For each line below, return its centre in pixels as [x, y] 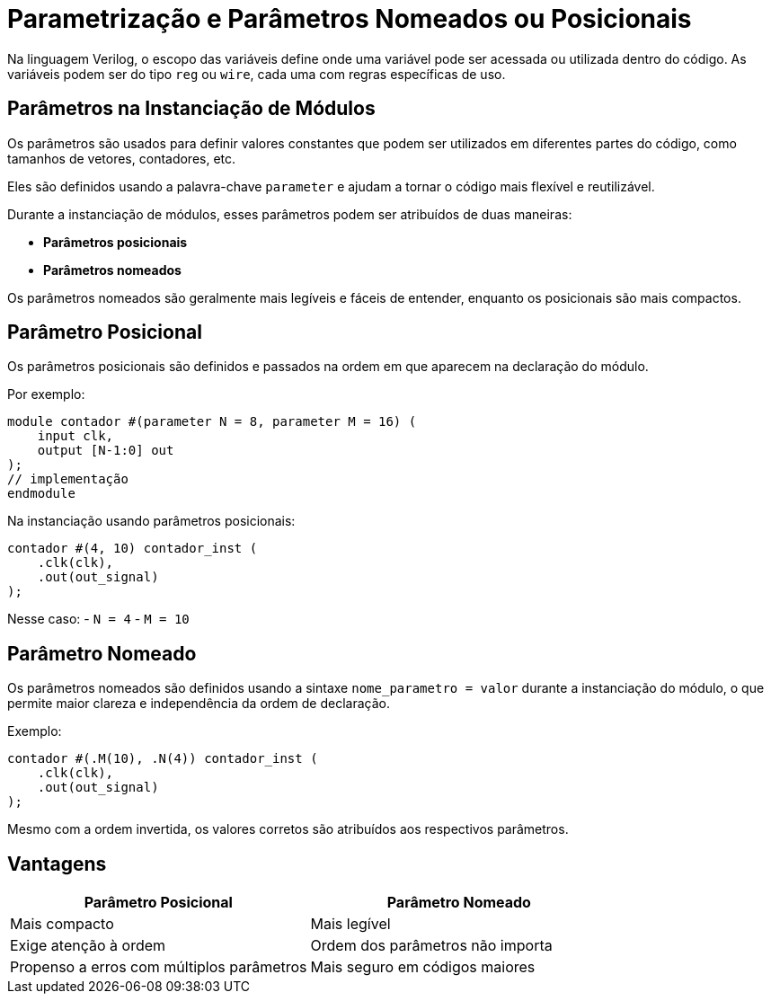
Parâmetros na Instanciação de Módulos [191, 109]
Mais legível [350, 924]
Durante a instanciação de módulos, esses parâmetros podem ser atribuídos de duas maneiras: [290, 214]
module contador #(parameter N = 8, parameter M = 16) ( [212, 422]
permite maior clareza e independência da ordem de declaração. [199, 704]
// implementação [68, 479]
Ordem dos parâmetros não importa [431, 946]
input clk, [75, 436]
